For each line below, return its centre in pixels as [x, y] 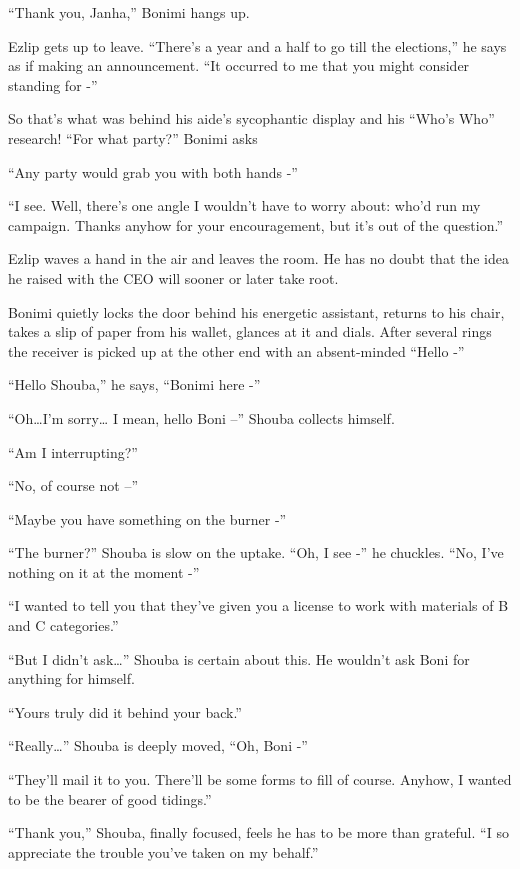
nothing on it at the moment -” [104, 571]
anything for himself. [71, 678]
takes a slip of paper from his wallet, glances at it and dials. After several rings [250, 331]
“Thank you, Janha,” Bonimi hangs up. [129, 12]
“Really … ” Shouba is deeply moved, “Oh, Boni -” [158, 745]
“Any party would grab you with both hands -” [153, 171]
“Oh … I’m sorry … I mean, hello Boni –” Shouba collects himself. [201, 417]
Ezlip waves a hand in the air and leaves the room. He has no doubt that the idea [258, 258]
